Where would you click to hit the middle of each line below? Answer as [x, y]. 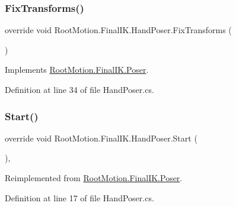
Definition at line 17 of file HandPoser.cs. [79, 197]
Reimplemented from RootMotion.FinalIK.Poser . [94, 178]
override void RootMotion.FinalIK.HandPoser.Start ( [101, 138]
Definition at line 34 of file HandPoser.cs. [79, 89]
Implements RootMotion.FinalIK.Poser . [77, 70]
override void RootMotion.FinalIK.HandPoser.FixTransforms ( [118, 30]
